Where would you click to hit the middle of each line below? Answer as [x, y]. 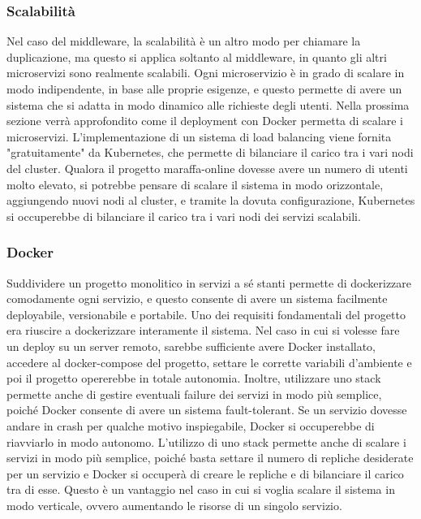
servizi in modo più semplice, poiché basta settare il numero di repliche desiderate [210, 458]
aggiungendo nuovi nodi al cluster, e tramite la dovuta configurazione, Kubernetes [211, 200]
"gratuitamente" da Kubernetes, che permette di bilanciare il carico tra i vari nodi [210, 152]
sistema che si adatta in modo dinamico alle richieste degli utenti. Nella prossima [208, 104]
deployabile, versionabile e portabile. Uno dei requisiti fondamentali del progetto [206, 314]
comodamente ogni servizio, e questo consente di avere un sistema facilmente [197, 298]
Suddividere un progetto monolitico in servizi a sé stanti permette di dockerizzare [209, 282]
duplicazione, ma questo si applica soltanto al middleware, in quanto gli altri [197, 56]
